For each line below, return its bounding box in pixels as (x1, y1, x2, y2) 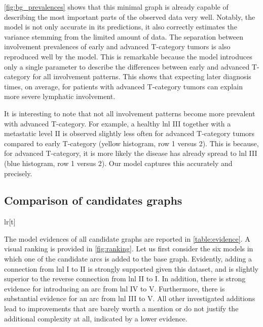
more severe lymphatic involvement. (4, 91, 116, 102)
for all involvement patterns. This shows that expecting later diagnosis (32, 71, 251, 82)
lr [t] (4, 216, 16, 227)
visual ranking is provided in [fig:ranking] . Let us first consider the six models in (4, 243, 253, 254)
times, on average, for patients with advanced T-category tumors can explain (4, 81, 243, 91)
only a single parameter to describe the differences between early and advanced (4, 61, 250, 72)
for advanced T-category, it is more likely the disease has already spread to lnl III (4, 148, 257, 158)
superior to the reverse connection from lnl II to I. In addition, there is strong (4, 273, 246, 284)
